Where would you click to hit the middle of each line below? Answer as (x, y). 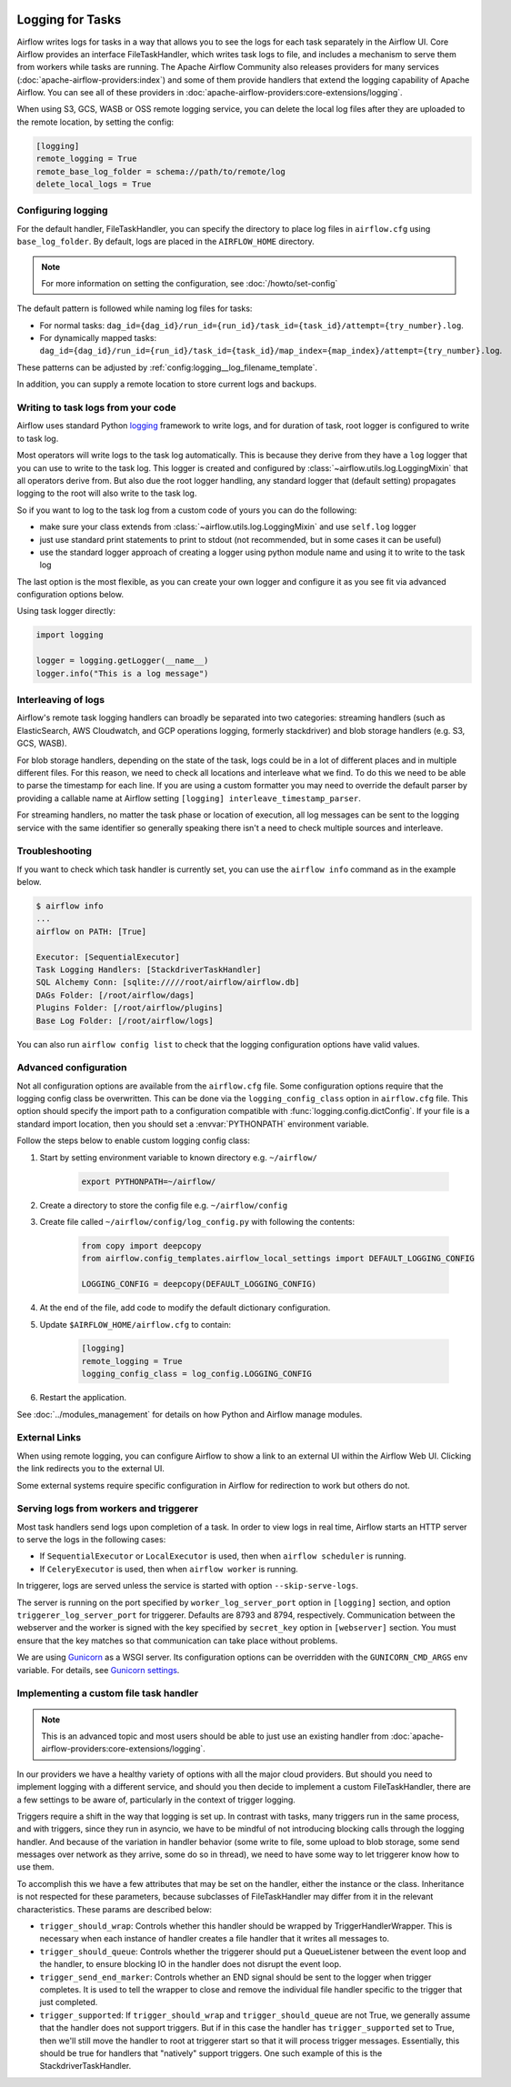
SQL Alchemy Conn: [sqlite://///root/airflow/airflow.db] (168, 983)
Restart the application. (83, 1398)
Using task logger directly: (66, 611)
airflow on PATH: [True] (91, 931)
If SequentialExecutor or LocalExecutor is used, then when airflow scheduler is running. (223, 1556)
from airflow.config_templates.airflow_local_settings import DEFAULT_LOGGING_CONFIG (278, 1259)
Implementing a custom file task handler (108, 1693)
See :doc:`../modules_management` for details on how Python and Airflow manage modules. (190, 1414)
